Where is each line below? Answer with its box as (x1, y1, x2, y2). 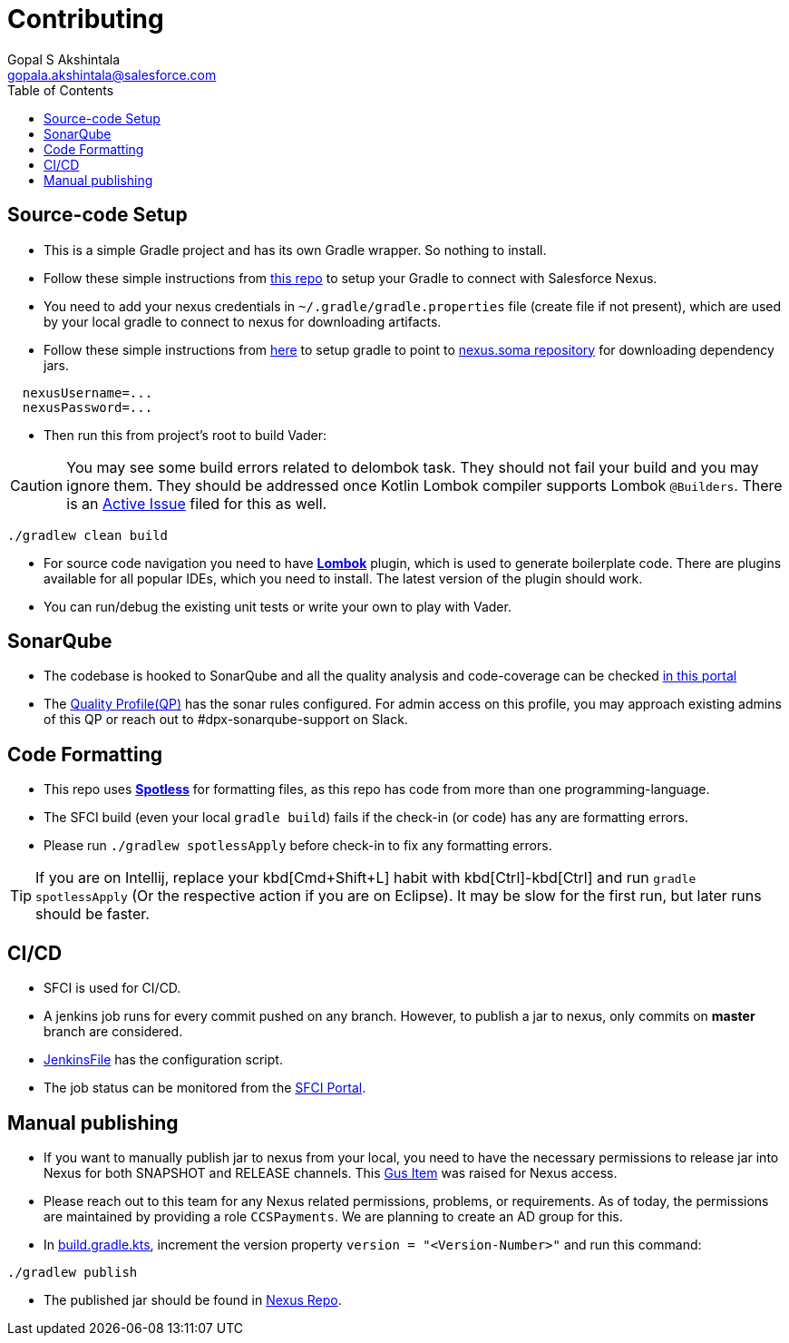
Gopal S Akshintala (7, 51, 121, 67)
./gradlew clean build (7, 527, 169, 543)
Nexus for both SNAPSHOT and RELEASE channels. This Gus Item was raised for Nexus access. (44, 1164, 618, 1181)
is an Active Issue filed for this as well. (66, 494, 327, 513)
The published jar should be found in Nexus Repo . (44, 1291, 342, 1308)
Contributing (7, 4, 164, 34)
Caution (10, 475, 63, 495)
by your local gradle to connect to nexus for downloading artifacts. (44, 313, 442, 329)
